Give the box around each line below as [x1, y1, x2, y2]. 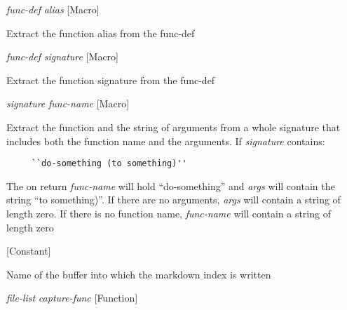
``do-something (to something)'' [31, 159, 187, 169]
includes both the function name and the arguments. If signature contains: [6, 133, 325, 148]
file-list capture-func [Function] [6, 290, 138, 305]
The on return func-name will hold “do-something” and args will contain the [6, 178, 335, 193]
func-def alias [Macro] [6, 2, 100, 16]
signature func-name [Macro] [6, 96, 130, 111]
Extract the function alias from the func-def [6, 25, 195, 40]
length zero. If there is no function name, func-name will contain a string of [6, 206, 331, 220]
